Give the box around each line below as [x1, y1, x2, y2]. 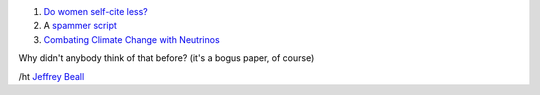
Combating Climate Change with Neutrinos [43, 33, 220, 45]
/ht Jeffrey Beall [18, 70, 85, 82]
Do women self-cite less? [43, 6, 149, 17]
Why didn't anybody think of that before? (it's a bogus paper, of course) [18, 52, 315, 64]
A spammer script [43, 20, 117, 32]
